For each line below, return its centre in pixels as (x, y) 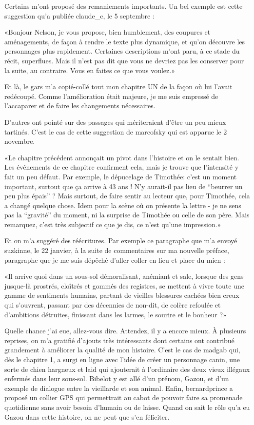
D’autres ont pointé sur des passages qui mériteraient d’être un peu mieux (115, 122)
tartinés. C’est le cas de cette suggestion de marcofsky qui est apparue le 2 (116, 131)
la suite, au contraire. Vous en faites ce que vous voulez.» (90, 70)
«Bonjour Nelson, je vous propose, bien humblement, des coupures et (107, 32)
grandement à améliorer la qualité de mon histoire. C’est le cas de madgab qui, (122, 350)
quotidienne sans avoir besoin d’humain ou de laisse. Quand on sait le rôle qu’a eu (127, 407)
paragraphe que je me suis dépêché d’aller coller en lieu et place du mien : (115, 260)
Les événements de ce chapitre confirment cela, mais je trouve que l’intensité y (122, 167)
